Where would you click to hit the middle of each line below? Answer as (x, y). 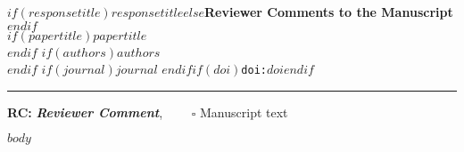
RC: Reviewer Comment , (85, 112)
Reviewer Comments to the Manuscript (328, 12)
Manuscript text (244, 112)
